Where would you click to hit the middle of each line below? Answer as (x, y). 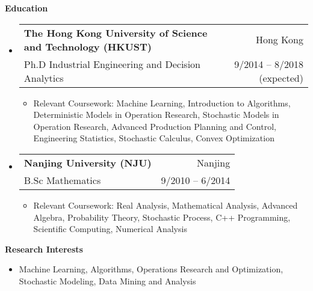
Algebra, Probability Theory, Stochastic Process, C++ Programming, (162, 217)
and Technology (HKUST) (88, 46)
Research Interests (44, 249)
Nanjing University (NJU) (88, 162)
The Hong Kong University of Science (116, 32)
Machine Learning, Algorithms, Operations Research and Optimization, (151, 269)
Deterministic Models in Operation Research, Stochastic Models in (156, 115)
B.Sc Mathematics (62, 180)
